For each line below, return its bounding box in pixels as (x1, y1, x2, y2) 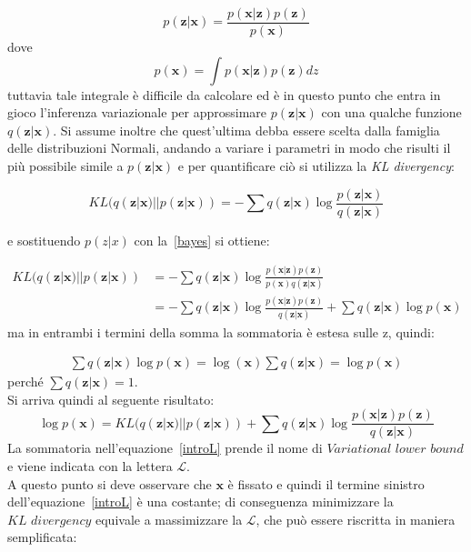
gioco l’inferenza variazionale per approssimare (7, 103, 267, 122)
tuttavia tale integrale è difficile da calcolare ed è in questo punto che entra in (7, 85, 441, 104)
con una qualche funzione (321, 103, 462, 122)
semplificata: (7, 527, 77, 547)
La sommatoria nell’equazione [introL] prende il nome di (7, 438, 323, 457)
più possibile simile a (7, 156, 124, 176)
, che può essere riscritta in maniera (256, 509, 456, 528)
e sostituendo (7, 230, 81, 249)
